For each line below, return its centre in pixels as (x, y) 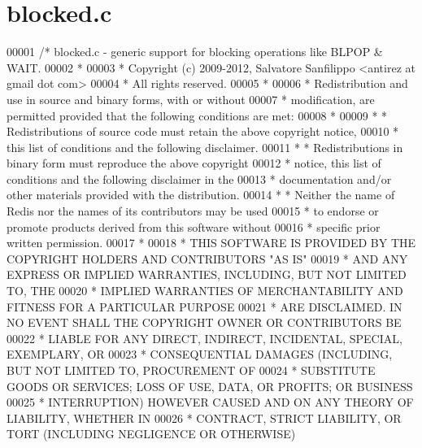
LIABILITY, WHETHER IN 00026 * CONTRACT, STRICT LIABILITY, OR (204, 418)
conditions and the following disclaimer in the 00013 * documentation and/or (199, 178)
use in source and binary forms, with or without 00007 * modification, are (191, 99)
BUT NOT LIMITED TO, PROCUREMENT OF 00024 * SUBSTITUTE (191, 370)
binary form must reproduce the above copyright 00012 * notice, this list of (194, 163)
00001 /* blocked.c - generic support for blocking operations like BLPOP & (195, 52)
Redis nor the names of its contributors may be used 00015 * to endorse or (193, 211)
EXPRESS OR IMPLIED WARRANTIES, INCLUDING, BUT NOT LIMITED (207, 274)
